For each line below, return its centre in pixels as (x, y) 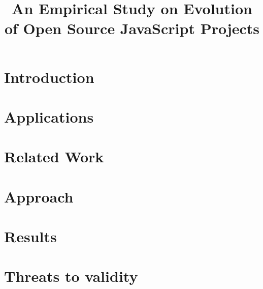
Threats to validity (71, 276)
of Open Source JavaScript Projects (132, 28)
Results (30, 236)
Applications (49, 116)
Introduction (49, 77)
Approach (39, 196)
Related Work (54, 156)
